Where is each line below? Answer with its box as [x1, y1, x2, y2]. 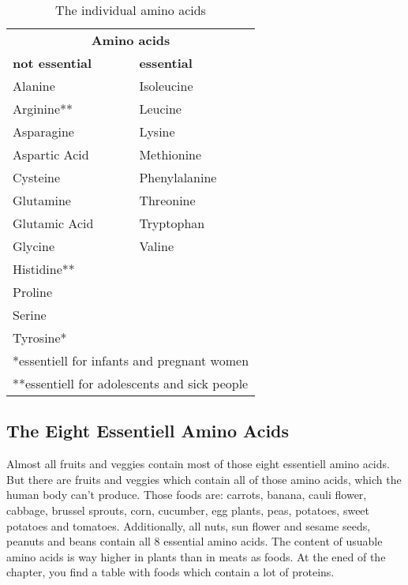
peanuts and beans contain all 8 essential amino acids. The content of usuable [6, 533, 383, 549]
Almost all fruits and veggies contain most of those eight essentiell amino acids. [6, 456, 390, 472]
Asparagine [13, 122, 74, 141]
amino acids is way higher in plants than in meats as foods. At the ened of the [6, 548, 386, 564]
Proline [13, 283, 53, 301]
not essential [13, 54, 92, 72]
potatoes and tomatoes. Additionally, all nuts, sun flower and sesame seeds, [6, 517, 371, 534]
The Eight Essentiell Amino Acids [6, 418, 290, 443]
